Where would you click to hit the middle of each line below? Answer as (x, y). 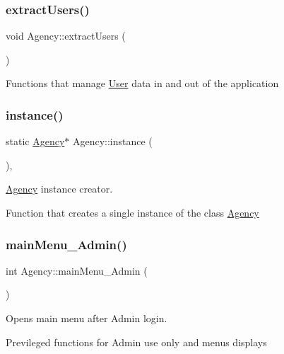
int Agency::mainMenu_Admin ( (77, 270)
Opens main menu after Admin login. (87, 318)
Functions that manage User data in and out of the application (142, 83)
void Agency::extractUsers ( (66, 36)
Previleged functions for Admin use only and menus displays (136, 342)
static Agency (35, 141)
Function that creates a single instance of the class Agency (132, 212)
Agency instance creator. (59, 189)
